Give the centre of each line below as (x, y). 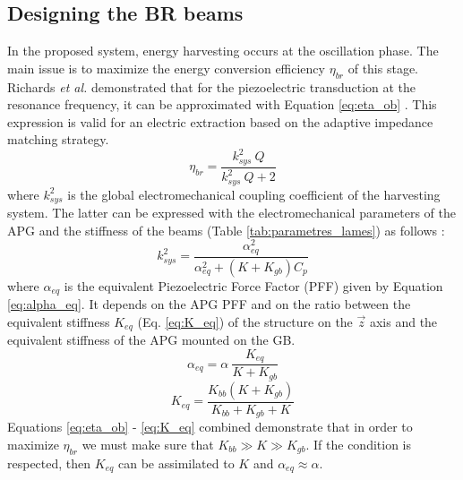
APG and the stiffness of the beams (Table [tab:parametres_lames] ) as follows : (226, 230)
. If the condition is (359, 444)
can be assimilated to (176, 463)
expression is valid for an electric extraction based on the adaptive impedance (220, 121)
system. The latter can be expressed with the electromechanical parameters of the (232, 213)
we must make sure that (148, 444)
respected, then (49, 463)
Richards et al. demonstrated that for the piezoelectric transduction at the (212, 86)
